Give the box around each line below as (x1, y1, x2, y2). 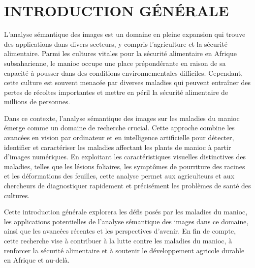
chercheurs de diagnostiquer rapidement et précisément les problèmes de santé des (4, 180, 251, 191)
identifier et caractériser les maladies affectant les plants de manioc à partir (4, 142, 231, 152)
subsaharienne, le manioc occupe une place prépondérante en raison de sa (4, 58, 226, 68)
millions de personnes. (4, 96, 70, 107)
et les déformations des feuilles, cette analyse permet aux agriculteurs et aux (4, 171, 235, 181)
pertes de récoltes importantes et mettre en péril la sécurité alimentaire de (4, 87, 228, 97)
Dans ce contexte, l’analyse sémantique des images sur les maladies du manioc (4, 113, 240, 123)
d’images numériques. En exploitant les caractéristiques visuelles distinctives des (4, 151, 246, 162)
